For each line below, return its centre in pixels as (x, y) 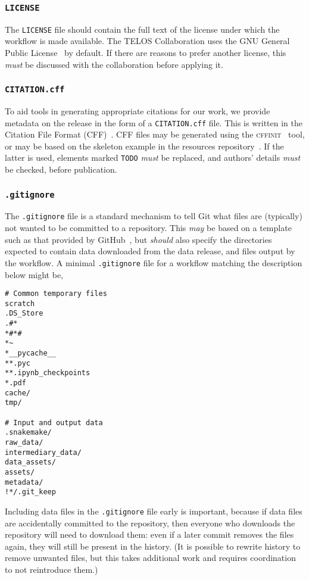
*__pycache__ (30, 353)
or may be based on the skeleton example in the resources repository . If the (144, 146)
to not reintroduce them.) (51, 569)
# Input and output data (54, 422)
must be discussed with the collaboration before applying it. (114, 64)
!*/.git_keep (30, 492)
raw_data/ (24, 442)
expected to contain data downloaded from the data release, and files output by (150, 251)
